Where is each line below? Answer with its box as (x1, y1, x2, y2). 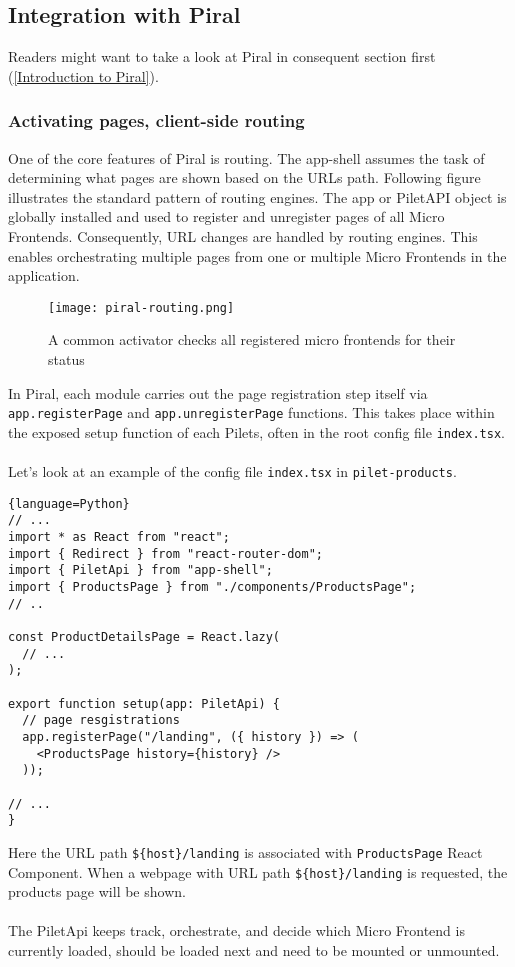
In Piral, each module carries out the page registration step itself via (8, 382, 428, 403)
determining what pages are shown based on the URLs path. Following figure (8, 167, 481, 188)
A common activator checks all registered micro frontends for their (48, 329, 456, 350)
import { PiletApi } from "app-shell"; (8, 563, 273, 578)
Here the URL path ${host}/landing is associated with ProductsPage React (8, 841, 483, 862)
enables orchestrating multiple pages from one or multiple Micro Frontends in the (8, 245, 507, 266)
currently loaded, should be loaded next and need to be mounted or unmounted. (8, 939, 500, 960)
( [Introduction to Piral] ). (8, 65, 159, 86)
